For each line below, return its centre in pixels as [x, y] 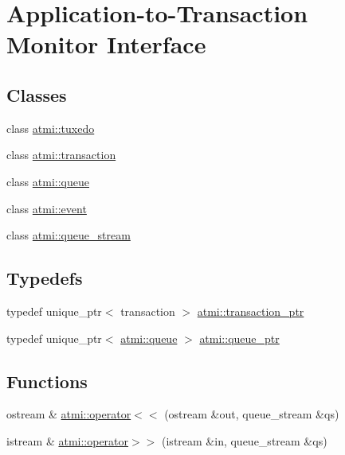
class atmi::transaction [61, 155]
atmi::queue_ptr [239, 338]
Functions [47, 381]
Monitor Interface [106, 44]
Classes [37, 94]
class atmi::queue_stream [69, 235]
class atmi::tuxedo [51, 128]
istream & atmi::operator [68, 440]
